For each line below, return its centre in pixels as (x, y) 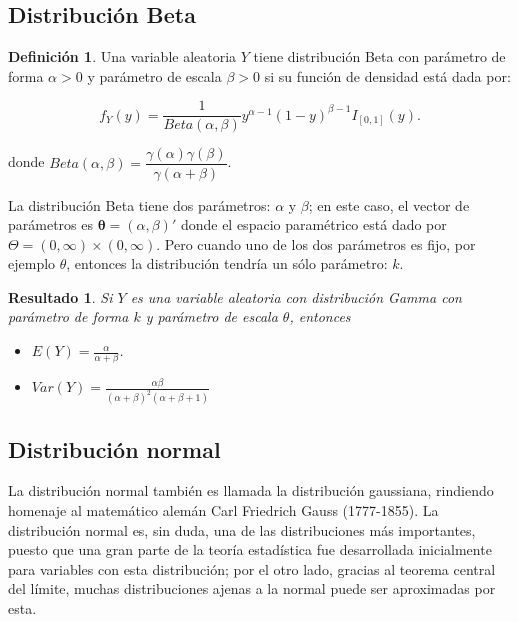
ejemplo (32, 263)
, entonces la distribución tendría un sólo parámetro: (227, 263)
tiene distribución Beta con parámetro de (379, 56)
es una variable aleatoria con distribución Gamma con (296, 296)
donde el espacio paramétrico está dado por (313, 224)
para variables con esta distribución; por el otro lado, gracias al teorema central (252, 568)
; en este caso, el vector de (389, 204)
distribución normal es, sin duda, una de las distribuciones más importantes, (242, 529)
